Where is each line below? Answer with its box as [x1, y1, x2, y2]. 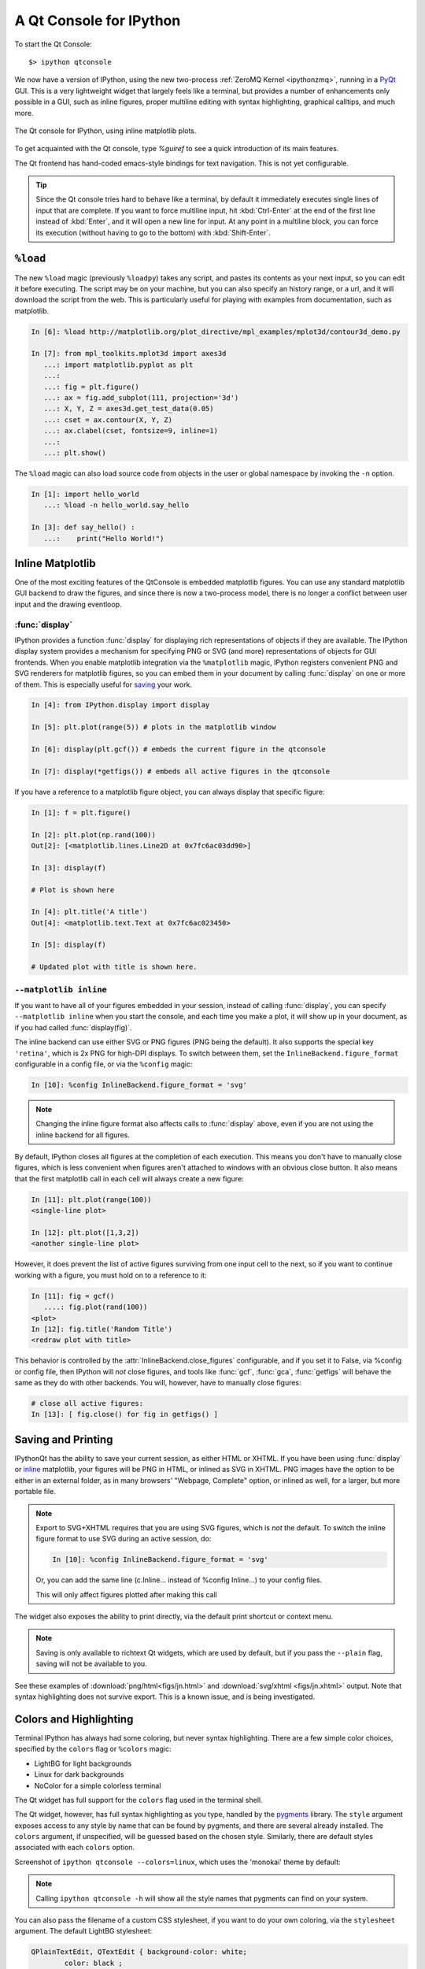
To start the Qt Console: [14, 39, 92, 49]
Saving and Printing [14, 1433, 113, 1446]
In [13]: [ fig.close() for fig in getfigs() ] [31, 1410, 218, 1419]
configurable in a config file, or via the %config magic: [14, 1059, 193, 1069]
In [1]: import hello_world [31, 489, 139, 499]
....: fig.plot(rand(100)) [43, 1303, 148, 1311]
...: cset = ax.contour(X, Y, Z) [43, 415, 173, 425]
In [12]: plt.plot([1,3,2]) [31, 1229, 139, 1237]
